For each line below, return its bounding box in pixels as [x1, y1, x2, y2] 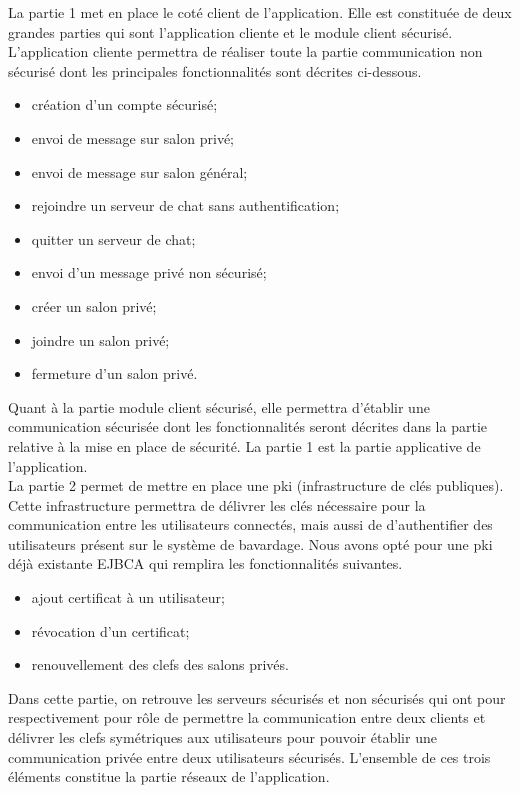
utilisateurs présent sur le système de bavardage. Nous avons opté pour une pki [8, 533, 493, 554]
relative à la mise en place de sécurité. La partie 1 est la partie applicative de [8, 435, 481, 456]
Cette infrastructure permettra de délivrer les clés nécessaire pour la [8, 494, 426, 515]
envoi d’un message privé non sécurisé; [31, 262, 267, 283]
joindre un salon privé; [31, 329, 170, 350]
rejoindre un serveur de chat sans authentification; [31, 195, 340, 216]
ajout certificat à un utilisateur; [31, 587, 225, 608]
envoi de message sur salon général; [31, 161, 248, 182]
